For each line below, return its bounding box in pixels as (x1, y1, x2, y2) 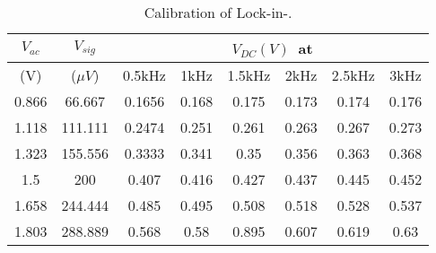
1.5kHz (227, 65, 271, 85)
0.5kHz (122, 65, 166, 85)
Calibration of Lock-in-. (144, 2, 292, 22)
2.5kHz (331, 65, 375, 85)
